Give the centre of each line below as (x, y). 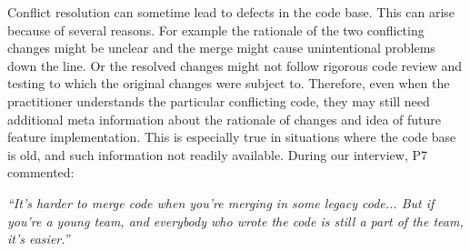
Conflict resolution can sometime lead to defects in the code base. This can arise (231, 12)
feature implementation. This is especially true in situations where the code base (232, 137)
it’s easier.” (39, 239)
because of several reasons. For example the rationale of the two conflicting (216, 30)
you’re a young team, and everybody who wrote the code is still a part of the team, (235, 221)
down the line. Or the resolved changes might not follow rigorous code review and (235, 65)
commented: (41, 172)
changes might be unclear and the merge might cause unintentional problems (221, 48)
